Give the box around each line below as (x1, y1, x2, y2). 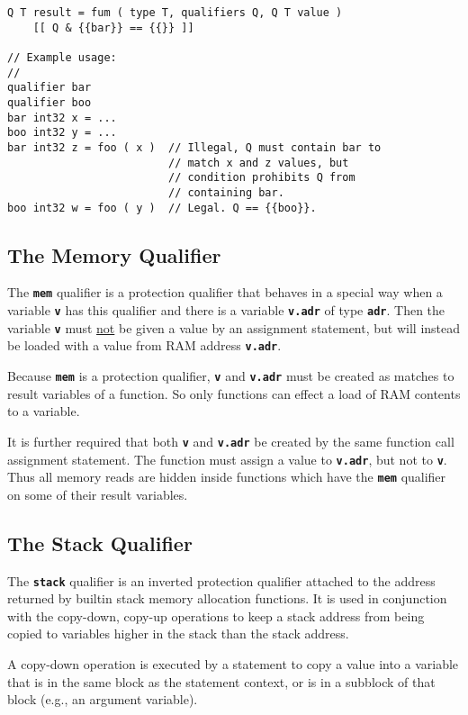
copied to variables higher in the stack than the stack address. (7, 624, 349, 643)
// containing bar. (167, 186, 284, 199)
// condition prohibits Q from (167, 171, 355, 185)
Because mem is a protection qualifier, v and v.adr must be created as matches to (7, 367, 454, 385)
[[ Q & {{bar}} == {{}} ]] (32, 21, 194, 34)
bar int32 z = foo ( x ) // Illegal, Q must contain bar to (7, 140, 382, 154)
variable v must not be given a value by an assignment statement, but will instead (7, 318, 461, 337)
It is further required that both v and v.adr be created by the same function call (7, 431, 454, 450)
